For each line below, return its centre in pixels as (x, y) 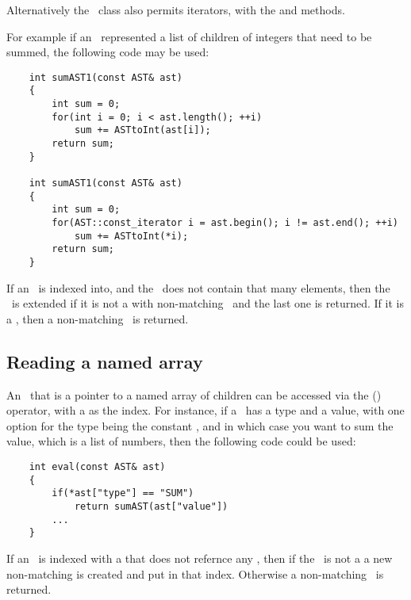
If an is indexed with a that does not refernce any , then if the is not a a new (200, 558)
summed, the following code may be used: (108, 52)
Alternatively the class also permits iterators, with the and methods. (176, 10)
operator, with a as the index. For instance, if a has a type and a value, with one (205, 410)
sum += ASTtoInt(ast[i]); (142, 130)
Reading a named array (105, 361)
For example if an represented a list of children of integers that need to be (189, 36)
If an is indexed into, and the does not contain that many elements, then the (198, 287)
